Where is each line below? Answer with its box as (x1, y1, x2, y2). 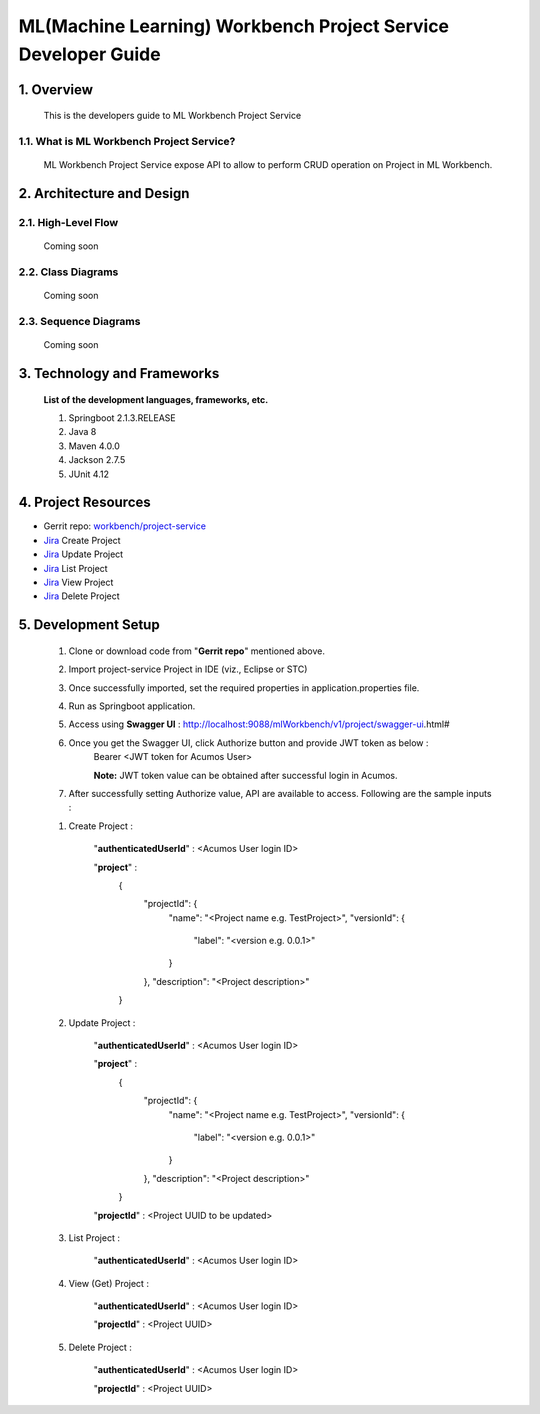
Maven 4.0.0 (68, 440, 120, 452)
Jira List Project (43, 562, 109, 574)
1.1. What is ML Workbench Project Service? (18, 135, 236, 149)
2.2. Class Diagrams (18, 265, 119, 279)
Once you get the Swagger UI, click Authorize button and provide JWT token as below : (68, 736, 429, 749)
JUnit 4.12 (68, 468, 110, 480)
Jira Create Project (43, 534, 121, 546)
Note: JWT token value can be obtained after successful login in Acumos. (93, 769, 399, 781)
